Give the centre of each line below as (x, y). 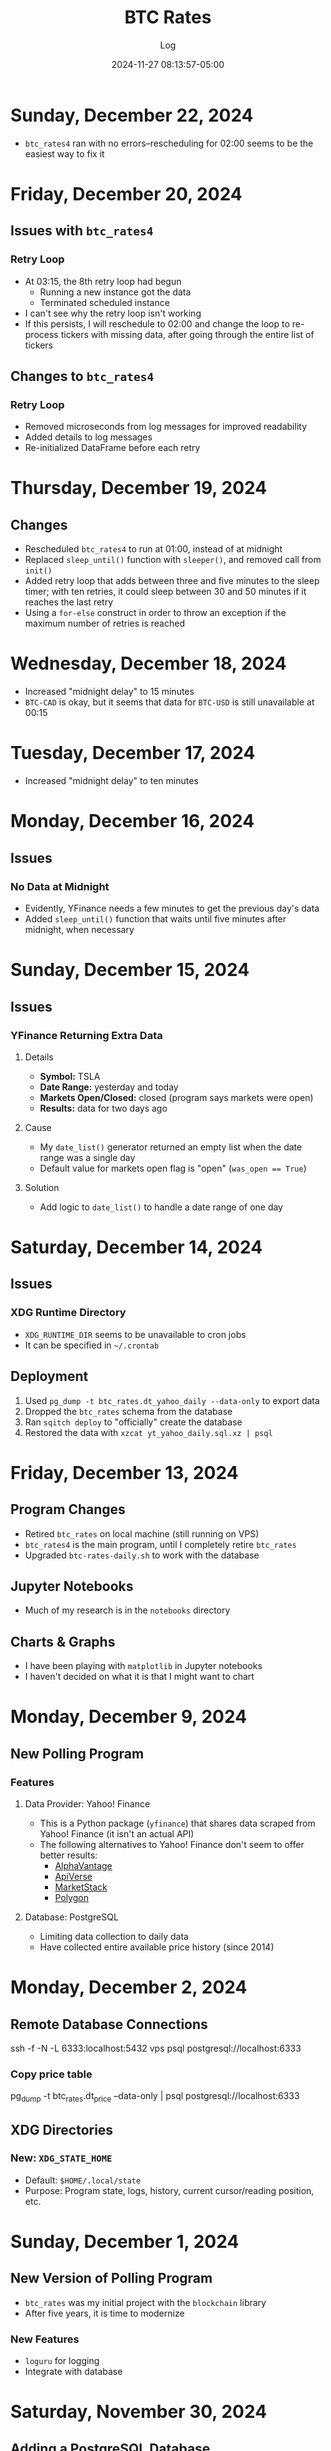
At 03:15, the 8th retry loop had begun (103, 281)
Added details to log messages (88, 437)
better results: (68, 1855)
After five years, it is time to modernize (104, 2313)
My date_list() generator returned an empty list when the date (171, 1147)
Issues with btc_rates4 (82, 231)
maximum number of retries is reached (104, 623)
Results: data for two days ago (103, 1108)
